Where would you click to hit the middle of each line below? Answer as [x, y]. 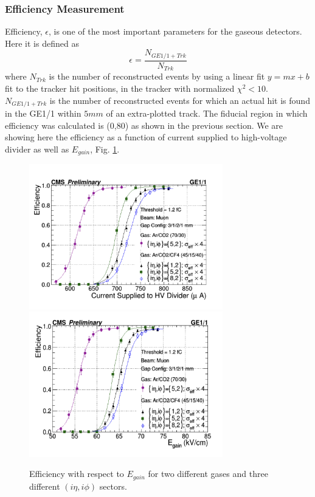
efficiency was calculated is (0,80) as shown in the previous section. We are [144, 125]
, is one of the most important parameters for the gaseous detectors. [175, 31]
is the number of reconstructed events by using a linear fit [157, 76]
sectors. [113, 486]
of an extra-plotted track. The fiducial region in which [207, 113]
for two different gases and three [208, 474]
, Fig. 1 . [105, 149]
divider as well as [37, 149]
